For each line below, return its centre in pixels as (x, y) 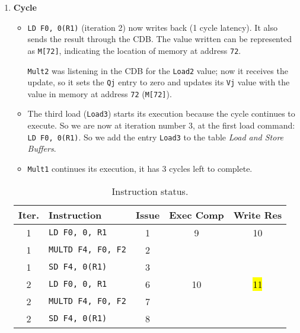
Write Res (258, 214)
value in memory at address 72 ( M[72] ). (100, 93)
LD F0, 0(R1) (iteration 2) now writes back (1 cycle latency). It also (152, 27)
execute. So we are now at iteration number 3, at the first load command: (161, 125)
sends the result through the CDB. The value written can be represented (159, 39)
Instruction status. (150, 191)
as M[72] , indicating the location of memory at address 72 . (134, 50)
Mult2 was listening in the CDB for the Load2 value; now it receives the (158, 70)
